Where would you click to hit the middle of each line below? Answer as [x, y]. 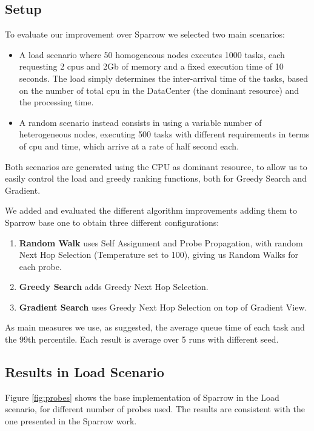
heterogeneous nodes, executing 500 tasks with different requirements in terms [164, 134]
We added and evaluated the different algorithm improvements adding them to [151, 210]
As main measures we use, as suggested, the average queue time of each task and [155, 327]
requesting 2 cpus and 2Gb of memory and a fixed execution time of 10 [151, 66]
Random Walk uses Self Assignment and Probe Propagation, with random [161, 242]
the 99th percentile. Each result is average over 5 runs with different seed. [142, 339]
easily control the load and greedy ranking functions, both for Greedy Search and [156, 178]
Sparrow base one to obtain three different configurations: [112, 222]
